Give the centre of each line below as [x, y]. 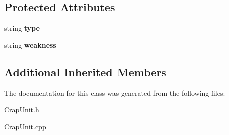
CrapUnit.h [22, 110]
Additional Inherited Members [85, 72]
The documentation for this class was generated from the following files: [115, 93]
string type [22, 28]
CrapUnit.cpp [25, 126]
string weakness [30, 45]
